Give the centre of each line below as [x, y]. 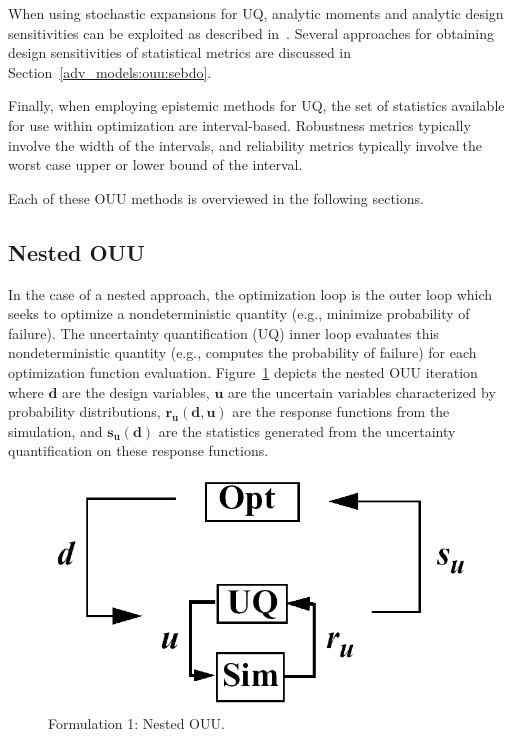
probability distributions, [84, 411]
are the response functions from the [341, 411]
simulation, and [55, 430]
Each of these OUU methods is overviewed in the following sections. [216, 197]
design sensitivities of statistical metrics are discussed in [180, 52]
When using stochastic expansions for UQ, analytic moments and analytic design [256, 13]
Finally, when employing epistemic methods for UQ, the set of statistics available [256, 105]
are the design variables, [136, 391]
